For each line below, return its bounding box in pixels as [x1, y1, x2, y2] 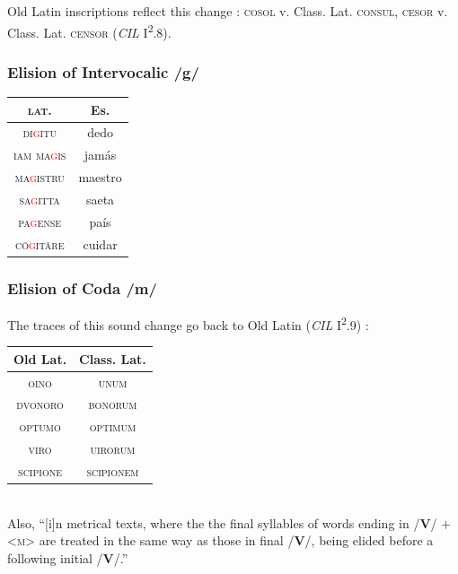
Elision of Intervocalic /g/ [7, 60, 199, 83]
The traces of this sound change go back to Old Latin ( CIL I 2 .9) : [7, 312, 369, 334]
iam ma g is [13, 145, 66, 164]
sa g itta [19, 189, 60, 208]
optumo [19, 417, 61, 436]
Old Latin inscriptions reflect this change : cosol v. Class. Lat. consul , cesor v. [7, 2, 448, 20]
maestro [78, 168, 122, 187]
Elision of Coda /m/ [7, 276, 157, 299]
